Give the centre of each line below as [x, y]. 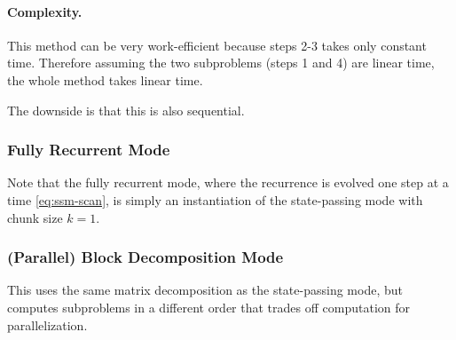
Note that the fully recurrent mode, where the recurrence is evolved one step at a [228, 182]
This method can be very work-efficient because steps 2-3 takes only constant [217, 45]
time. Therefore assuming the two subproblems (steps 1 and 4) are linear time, [221, 63]
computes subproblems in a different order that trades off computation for [208, 307]
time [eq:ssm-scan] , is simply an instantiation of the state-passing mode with [215, 199]
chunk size [35, 217]
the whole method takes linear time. [105, 79]
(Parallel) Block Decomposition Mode [145, 257]
